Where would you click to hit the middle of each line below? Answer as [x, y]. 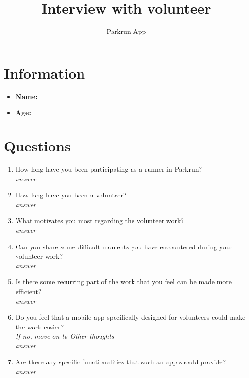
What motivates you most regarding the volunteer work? [100, 221]
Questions [37, 146]
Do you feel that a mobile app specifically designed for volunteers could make [130, 317]
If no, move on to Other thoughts [65, 336]
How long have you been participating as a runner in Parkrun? [109, 169]
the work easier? [40, 326]
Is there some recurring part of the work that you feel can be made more [124, 282]
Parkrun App [126, 31]
